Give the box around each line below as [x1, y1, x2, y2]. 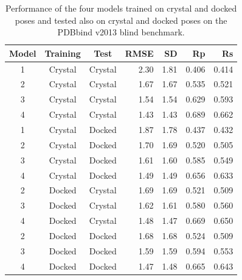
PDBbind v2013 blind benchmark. [57, 26, 185, 38]
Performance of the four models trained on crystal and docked [5, 2, 237, 14]
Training [44, 46, 81, 59]
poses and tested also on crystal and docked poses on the [15, 13, 227, 26]
